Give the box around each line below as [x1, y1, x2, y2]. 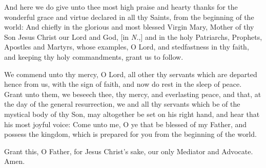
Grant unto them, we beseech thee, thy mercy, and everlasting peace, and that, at [4, 88, 261, 99]
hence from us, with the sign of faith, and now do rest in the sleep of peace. [4, 79, 242, 89]
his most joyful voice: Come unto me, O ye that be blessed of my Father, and [4, 118, 247, 129]
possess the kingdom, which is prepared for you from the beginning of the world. [4, 129, 257, 139]
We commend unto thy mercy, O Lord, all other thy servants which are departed [4, 68, 257, 79]
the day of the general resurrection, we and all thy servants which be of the [4, 99, 240, 109]
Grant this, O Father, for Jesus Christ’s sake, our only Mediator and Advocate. [4, 146, 253, 156]
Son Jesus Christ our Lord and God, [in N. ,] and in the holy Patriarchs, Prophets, [4, 31, 262, 42]
